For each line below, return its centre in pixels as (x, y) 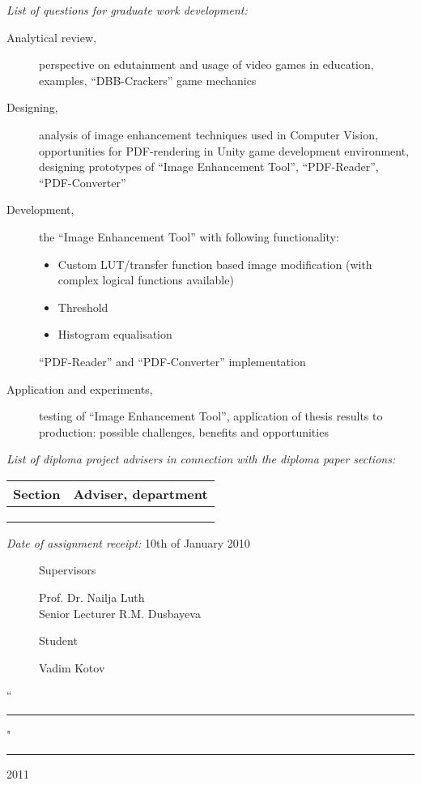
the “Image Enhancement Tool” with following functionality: (189, 236)
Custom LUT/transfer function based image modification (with (215, 264)
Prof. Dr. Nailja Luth (92, 597)
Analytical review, (51, 37)
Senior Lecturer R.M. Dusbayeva (120, 613)
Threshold (83, 307)
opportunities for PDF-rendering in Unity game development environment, (224, 150)
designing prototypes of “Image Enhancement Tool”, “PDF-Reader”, (209, 166)
